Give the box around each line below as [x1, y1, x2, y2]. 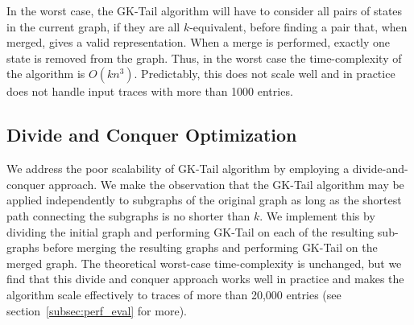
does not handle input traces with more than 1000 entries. [6, 83, 293, 100]
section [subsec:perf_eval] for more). [6, 302, 187, 319]
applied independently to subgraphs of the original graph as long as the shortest [6, 191, 402, 208]
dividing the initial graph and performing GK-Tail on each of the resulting [6, 223, 375, 240]
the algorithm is [6, 65, 85, 82]
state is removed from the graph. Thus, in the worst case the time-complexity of [6, 49, 402, 66]
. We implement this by [259, 207, 375, 224]
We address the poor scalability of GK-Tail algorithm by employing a [6, 160, 350, 177]
